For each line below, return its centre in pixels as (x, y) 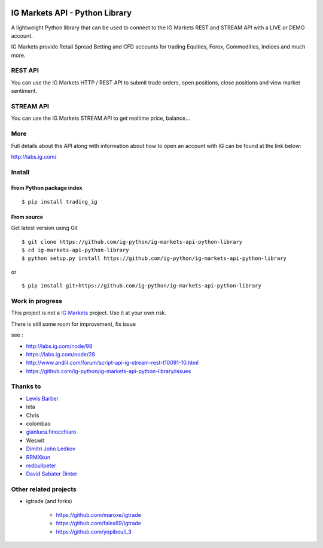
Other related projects (44, 489)
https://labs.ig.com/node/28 (61, 354)
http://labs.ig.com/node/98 (59, 346)
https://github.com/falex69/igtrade (99, 523)
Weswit (35, 440)
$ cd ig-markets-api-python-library (75, 250)
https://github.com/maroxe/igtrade (99, 514)
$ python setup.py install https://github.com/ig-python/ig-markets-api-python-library (154, 258)
